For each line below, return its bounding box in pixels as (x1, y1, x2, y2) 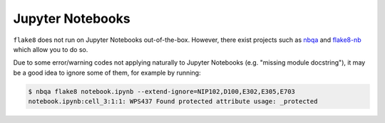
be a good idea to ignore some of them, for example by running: (13, 68, 201, 77)
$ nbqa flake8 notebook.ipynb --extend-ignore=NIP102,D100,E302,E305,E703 (28, 87, 296, 95)
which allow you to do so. (13, 45, 88, 53)
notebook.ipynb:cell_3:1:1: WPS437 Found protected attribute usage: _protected (28, 97, 318, 106)
